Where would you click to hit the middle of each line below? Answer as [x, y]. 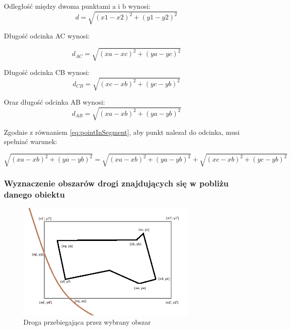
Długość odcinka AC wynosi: [47, 36]
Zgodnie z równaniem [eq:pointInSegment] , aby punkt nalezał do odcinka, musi [122, 132]
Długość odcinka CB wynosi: [47, 72]
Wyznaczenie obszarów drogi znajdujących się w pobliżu [116, 183]
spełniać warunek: [31, 141]
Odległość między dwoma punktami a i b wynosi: [77, 6]
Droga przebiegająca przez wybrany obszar [87, 322]
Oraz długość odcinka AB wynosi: [55, 102]
